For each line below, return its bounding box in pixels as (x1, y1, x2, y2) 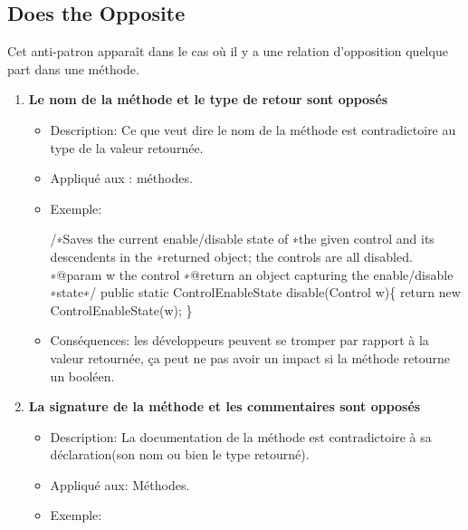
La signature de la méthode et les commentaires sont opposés (28, 397, 421, 416)
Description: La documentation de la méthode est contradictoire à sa (50, 427, 432, 446)
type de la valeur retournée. (50, 138, 204, 157)
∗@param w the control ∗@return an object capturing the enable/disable (50, 265, 454, 284)
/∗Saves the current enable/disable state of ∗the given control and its (50, 229, 435, 248)
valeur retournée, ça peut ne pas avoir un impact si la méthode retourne (50, 348, 450, 367)
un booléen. (50, 366, 115, 385)
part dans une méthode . (7, 59, 139, 78)
